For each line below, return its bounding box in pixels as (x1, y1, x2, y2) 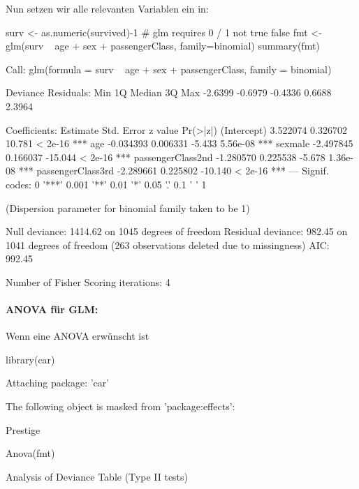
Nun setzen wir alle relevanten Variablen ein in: (6, 1, 209, 15)
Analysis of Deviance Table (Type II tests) (6, 469, 189, 483)
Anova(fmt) (6, 446, 55, 460)
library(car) (6, 352, 55, 366)
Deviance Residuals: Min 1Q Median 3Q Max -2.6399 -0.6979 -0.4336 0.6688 (6, 85, 332, 100)
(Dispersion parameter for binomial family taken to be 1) (6, 200, 250, 215)
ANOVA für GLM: (6, 302, 98, 317)
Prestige (6, 422, 41, 437)
